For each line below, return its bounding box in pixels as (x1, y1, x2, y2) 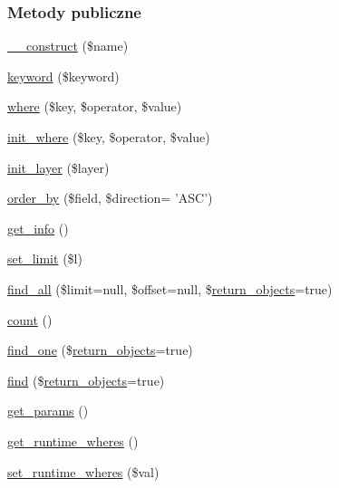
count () (7, 310, 53, 329)
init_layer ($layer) (7, 158, 110, 177)
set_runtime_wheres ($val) (7, 462, 160, 481)
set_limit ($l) (7, 249, 82, 268)
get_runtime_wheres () (7, 431, 139, 450)
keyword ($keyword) (7, 66, 120, 85)
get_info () (7, 218, 69, 237)
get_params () (7, 401, 89, 420)
